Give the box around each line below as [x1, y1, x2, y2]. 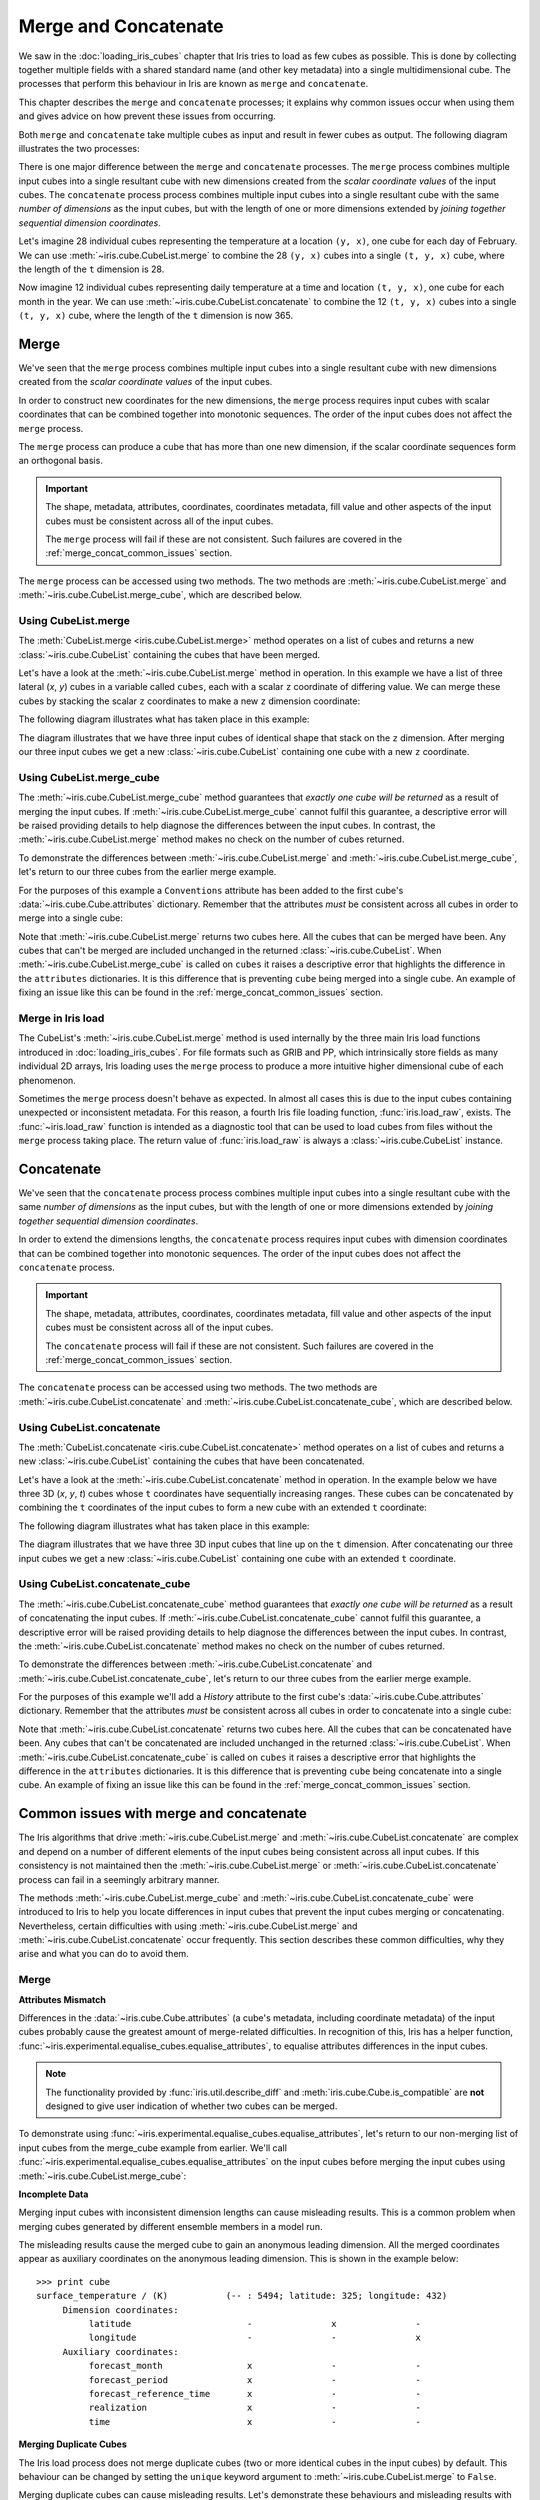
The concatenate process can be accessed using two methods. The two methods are [18, 1381, 378, 1394]
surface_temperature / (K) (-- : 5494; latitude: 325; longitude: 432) [36, 2290, 448, 2302]
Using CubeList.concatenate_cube [18, 1577, 191, 1591]
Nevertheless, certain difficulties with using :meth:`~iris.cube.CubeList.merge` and [18, 1920, 358, 1932]
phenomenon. [18, 1074, 77, 1086]
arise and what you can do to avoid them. [18, 1948, 189, 1960]
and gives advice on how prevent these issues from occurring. [18, 110, 277, 122]
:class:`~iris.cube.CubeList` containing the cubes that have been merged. [18, 648, 320, 660]
